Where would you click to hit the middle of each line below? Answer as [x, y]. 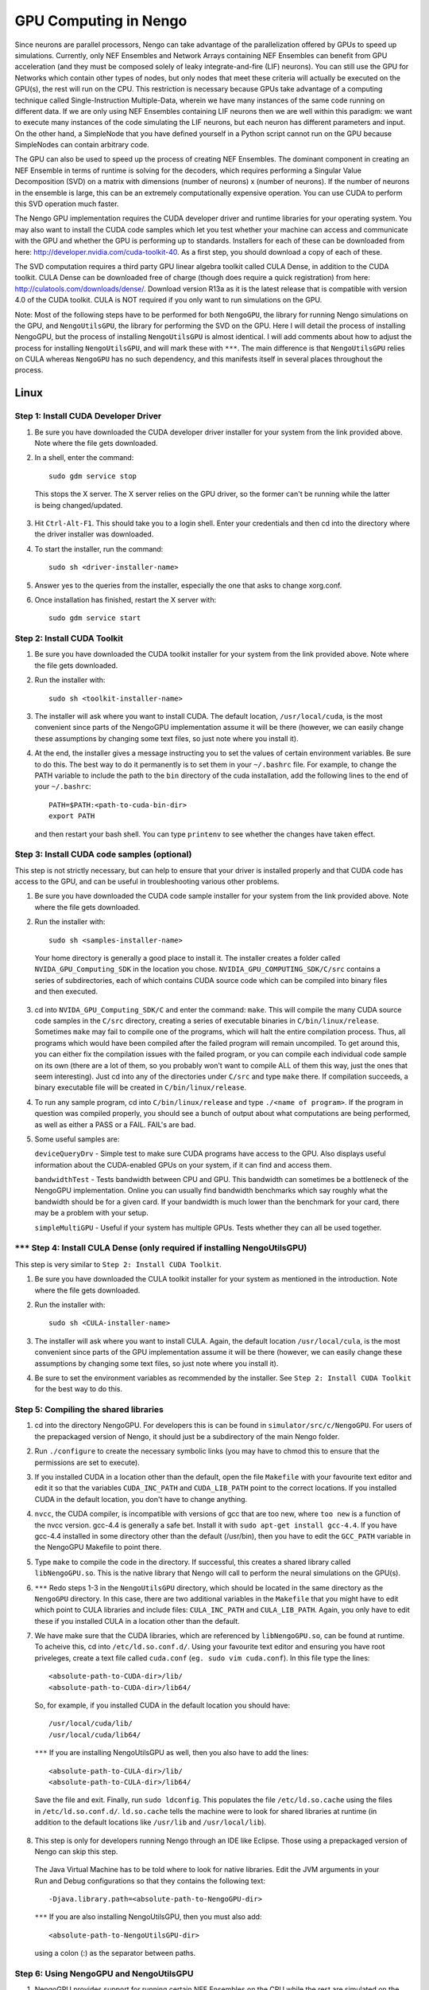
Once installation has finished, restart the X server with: [126, 599]
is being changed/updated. [79, 505]
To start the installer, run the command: [99, 548]
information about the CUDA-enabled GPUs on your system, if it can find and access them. [183, 1165]
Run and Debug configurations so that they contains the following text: [150, 1881]
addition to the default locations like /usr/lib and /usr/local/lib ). [150, 1822]
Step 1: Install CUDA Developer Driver [88, 416]
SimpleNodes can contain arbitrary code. [82, 145]
